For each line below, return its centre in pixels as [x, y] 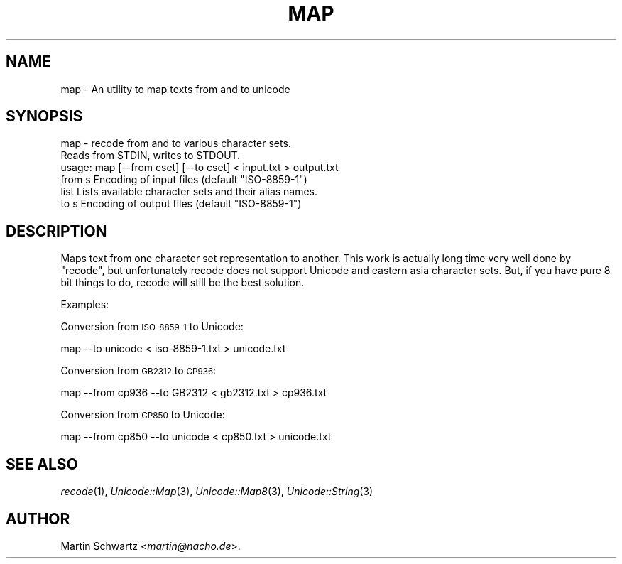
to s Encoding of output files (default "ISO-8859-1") [181, 204]
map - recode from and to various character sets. [176, 143]
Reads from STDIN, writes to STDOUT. [151, 156]
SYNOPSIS [44, 116]
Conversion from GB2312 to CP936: [138, 371]
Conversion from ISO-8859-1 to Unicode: [152, 327]
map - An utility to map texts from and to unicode [175, 89]
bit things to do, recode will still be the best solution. [182, 283]
